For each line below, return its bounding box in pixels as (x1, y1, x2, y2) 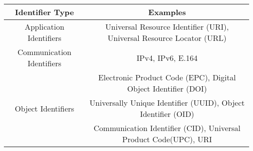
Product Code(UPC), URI (122, 133, 212, 145)
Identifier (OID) (140, 108, 195, 119)
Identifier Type (15, 6, 74, 18)
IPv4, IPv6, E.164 (136, 52, 198, 63)
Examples (148, 6, 186, 18)
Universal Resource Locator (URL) (108, 32, 227, 43)
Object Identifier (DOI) (127, 83, 207, 94)
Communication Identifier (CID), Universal (93, 122, 241, 133)
